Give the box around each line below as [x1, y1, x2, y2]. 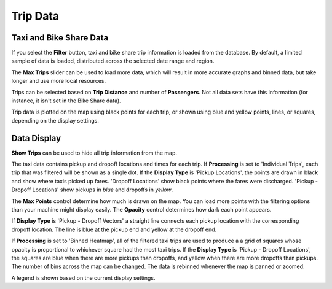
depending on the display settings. [11, 117, 100, 124]
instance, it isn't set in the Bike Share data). [11, 97, 121, 104]
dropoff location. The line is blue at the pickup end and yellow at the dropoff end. [11, 226, 217, 233]
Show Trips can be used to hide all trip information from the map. [11, 149, 178, 156]
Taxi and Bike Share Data [11, 33, 109, 43]
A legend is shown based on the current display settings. [11, 274, 156, 282]
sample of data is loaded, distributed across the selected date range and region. [11, 57, 215, 64]
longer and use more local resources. [11, 77, 106, 85]
